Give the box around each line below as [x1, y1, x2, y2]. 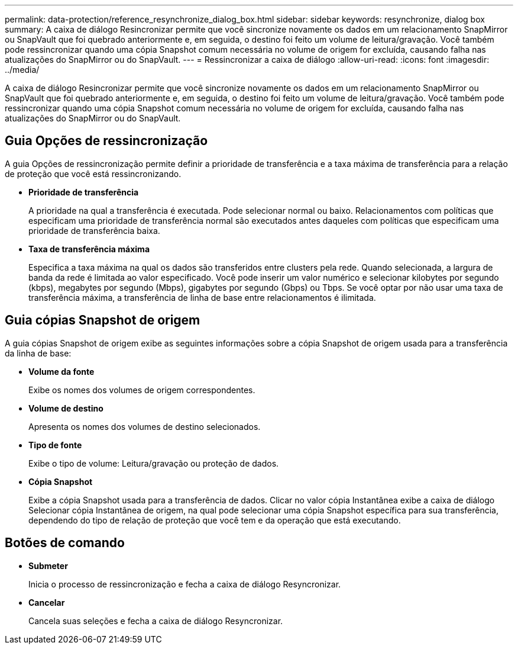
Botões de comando [5, 535, 125, 551]
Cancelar [28, 597, 65, 608]
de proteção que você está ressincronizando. [5, 168, 182, 179]
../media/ [5, 65, 40, 75]
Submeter [28, 560, 68, 571]
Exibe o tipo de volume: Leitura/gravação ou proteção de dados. [28, 458, 279, 468]
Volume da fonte [28, 366, 95, 377]
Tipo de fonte [28, 439, 82, 450]
